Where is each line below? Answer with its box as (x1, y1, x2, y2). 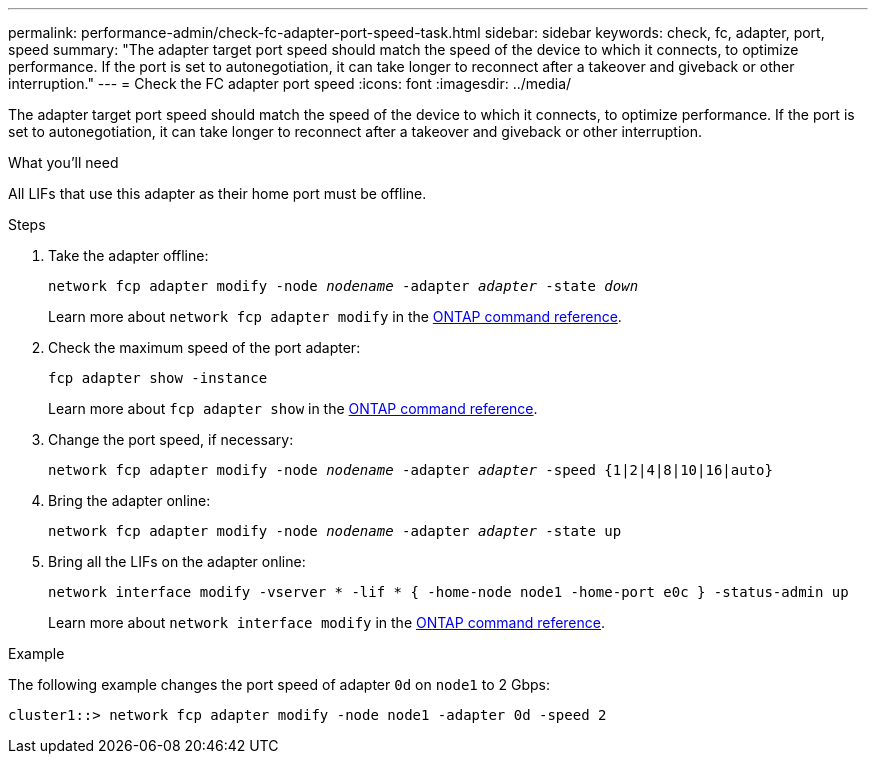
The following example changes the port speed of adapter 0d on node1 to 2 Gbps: (8, 676, 550, 693)
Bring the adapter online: (48, 492, 211, 509)
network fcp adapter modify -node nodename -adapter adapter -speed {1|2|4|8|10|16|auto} (48, 462, 773, 478)
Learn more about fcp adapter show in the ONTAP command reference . (48, 400, 538, 417)
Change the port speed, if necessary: (48, 431, 294, 448)
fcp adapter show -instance (48, 370, 268, 386)
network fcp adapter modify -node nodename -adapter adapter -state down (48, 278, 639, 294)
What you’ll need (8, 154, 119, 171)
